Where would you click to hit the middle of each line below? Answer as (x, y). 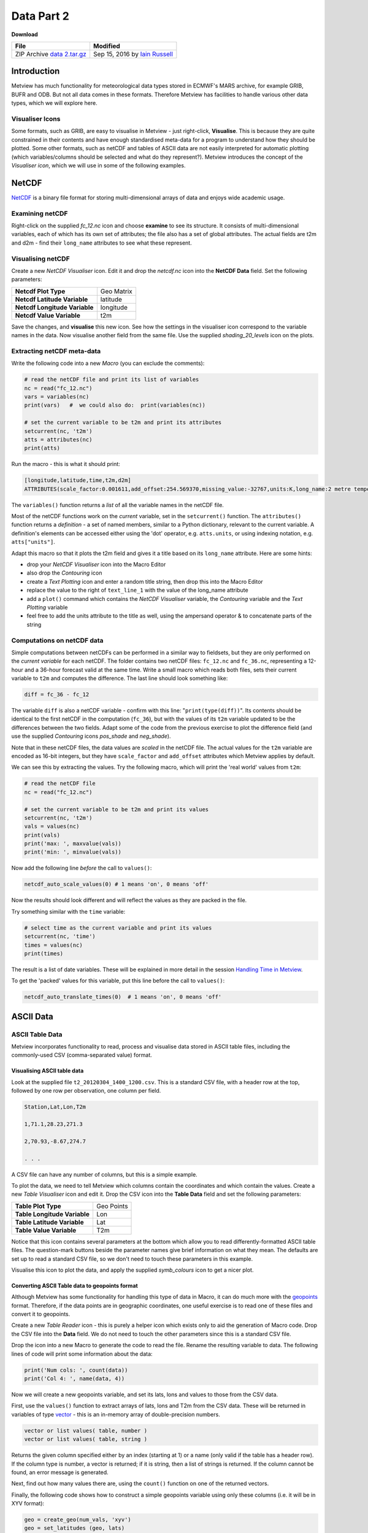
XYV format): (28, 1504)
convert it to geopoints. (41, 1314)
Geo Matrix (117, 291)
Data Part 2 (40, 16)
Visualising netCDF (40, 259)
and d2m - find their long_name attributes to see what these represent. (102, 243)
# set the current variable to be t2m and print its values (117, 809)
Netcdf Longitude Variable (54, 307)
